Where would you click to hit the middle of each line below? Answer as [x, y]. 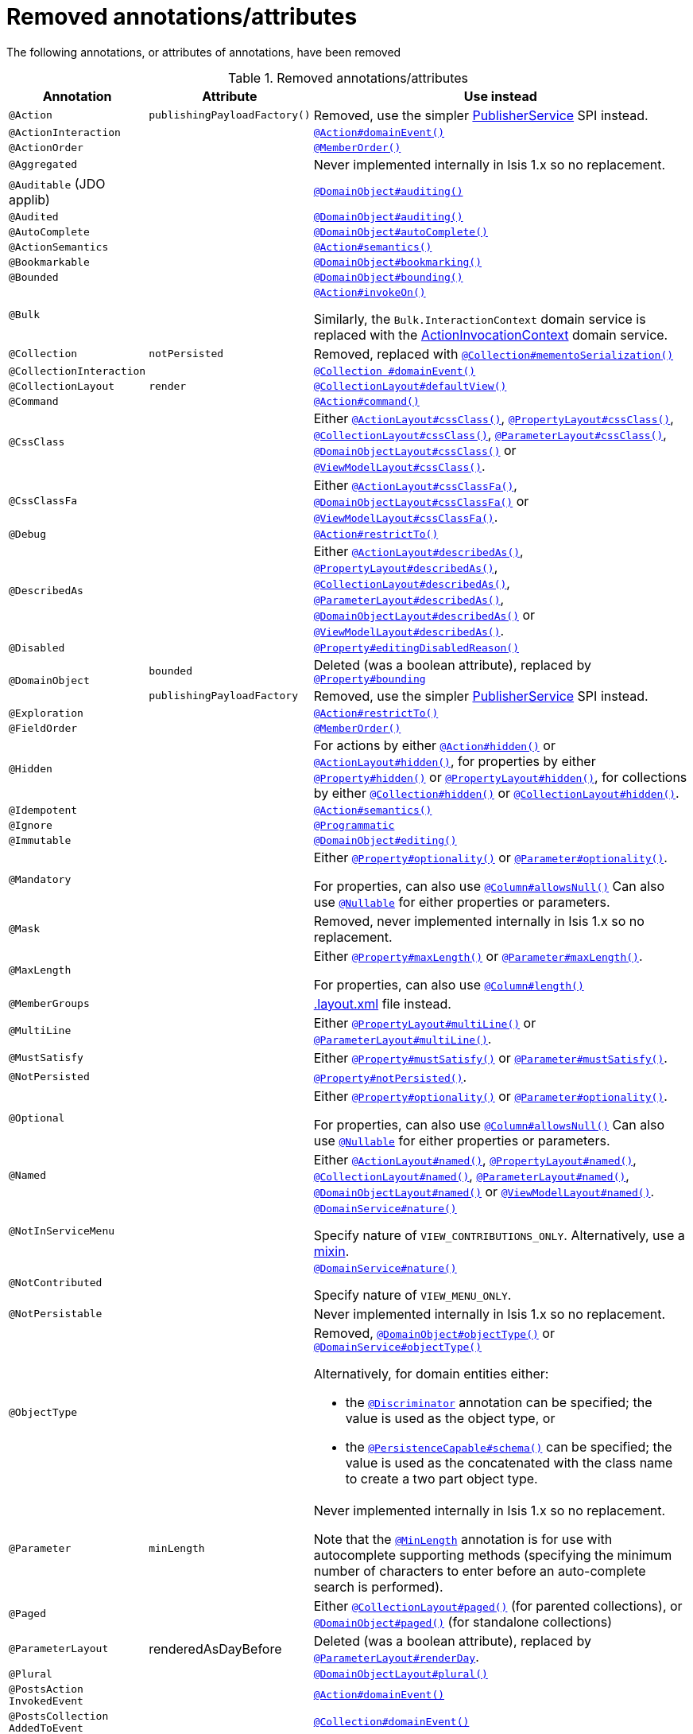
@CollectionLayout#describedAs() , [412, 583]
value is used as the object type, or [450, 1418]
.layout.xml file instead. [382, 1003]
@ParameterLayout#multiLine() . [403, 1038]
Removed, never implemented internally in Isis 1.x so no [479, 921]
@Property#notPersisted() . [390, 1077]
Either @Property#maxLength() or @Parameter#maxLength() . [478, 956]
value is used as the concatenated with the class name [509, 1462]
